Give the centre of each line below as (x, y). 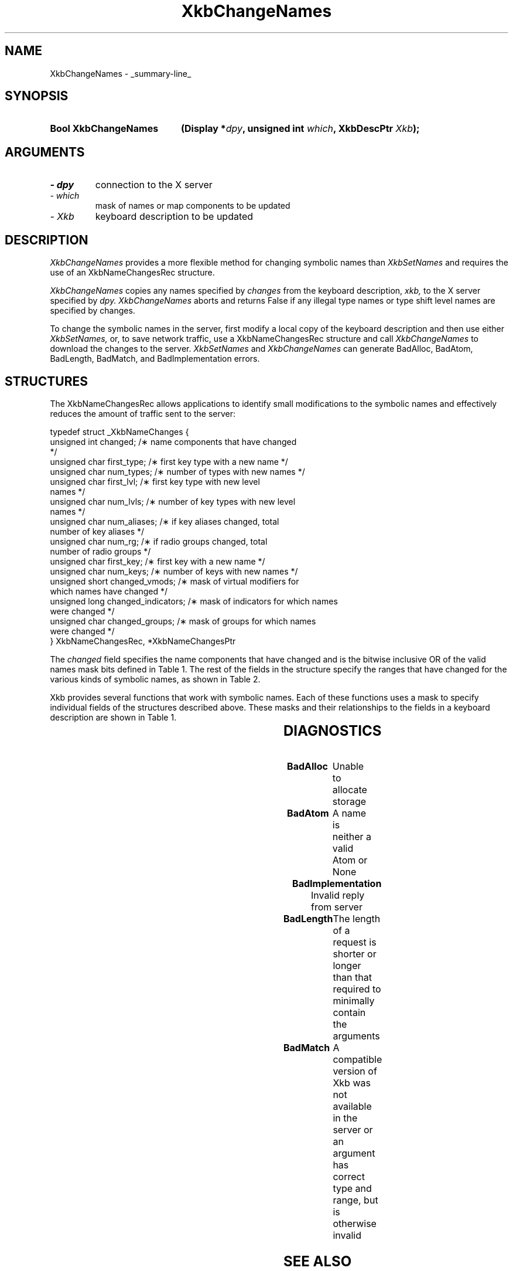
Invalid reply (338, 895)
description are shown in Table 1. (113, 717)
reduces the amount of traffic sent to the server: (143, 413)
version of (355, 1071)
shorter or (355, 954)
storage (349, 801)
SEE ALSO (317, 1261)
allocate (350, 789)
